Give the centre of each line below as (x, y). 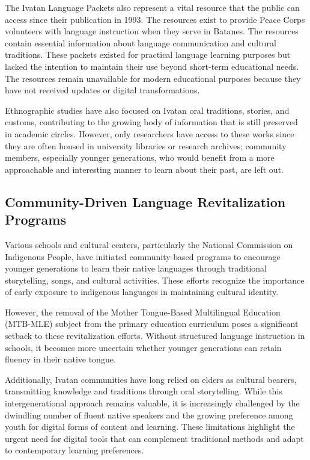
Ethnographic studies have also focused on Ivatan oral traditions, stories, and (147, 110)
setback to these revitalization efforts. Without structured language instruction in (155, 336)
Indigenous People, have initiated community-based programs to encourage (143, 256)
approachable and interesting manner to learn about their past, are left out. (144, 169)
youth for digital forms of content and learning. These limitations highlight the (150, 427)
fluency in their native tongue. (60, 359)
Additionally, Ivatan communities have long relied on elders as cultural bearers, (151, 379)
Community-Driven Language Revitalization (145, 201)
